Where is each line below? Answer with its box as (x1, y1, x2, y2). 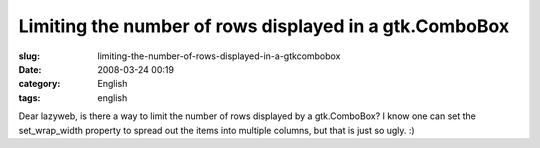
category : (18, 78, 61, 90)
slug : (18, 50, 40, 62)
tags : (18, 91, 41, 104)
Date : (18, 63, 42, 75)
